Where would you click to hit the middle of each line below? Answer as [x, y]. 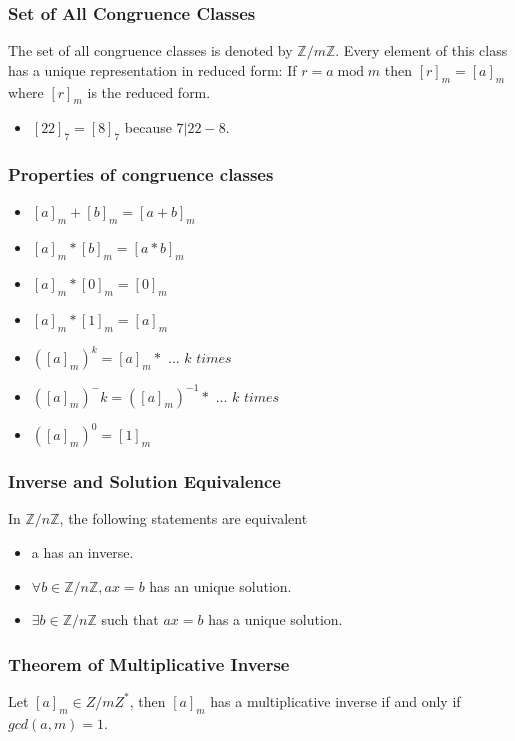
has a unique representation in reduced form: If [152, 69]
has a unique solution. [275, 619]
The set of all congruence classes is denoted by [150, 50]
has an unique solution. [220, 585]
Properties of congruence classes [141, 174]
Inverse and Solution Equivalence [144, 481]
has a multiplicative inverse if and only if [335, 700]
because [148, 127]
